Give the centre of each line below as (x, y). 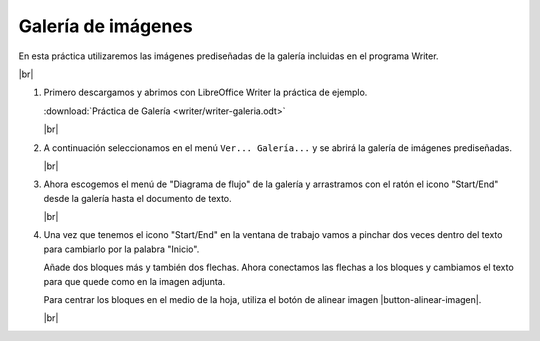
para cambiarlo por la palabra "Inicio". (121, 249)
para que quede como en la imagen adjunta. (134, 281)
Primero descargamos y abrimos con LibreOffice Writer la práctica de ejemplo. (205, 92)
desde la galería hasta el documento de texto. (137, 198)
